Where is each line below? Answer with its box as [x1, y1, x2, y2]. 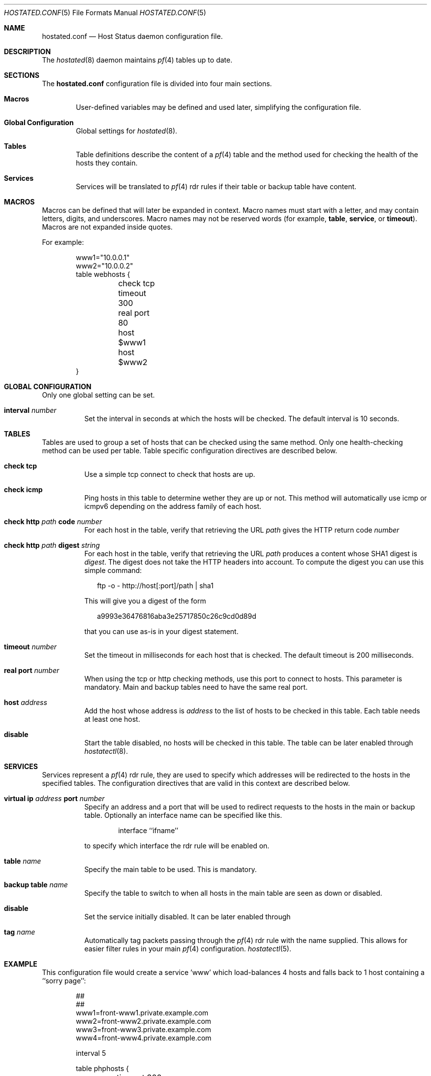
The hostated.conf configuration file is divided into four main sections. [42, 79, 272, 88]
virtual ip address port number [4, 794, 105, 803]
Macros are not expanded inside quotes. [42, 223, 173, 231]
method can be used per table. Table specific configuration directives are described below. [42, 446, 338, 455]
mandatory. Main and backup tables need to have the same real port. [84, 683, 308, 691]
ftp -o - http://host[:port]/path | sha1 [97, 581, 214, 590]
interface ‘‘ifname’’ [118, 826, 179, 835]
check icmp [4, 485, 43, 494]
